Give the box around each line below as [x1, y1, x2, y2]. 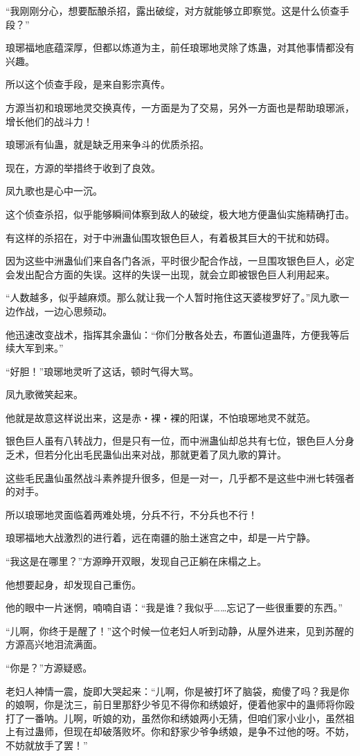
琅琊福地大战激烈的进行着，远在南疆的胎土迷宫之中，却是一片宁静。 [6, 530, 316, 545]
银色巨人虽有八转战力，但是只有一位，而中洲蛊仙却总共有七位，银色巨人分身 [6, 433, 354, 448]
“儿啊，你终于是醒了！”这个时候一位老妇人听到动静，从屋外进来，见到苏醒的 [6, 623, 354, 638]
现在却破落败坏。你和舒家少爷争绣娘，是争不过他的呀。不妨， [73, 724, 354, 739]
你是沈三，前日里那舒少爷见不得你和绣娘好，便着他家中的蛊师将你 [44, 697, 345, 712]
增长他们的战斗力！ [6, 114, 93, 128]
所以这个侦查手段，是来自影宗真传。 [6, 77, 170, 91]
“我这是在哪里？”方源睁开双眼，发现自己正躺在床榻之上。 [6, 554, 267, 568]
